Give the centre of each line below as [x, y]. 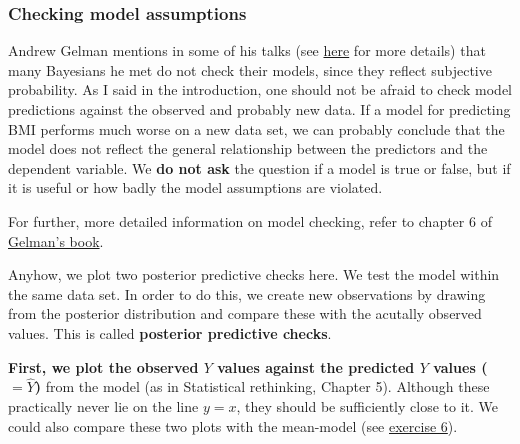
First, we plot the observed [103, 366]
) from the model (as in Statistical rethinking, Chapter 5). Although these [262, 386]
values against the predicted [316, 366]
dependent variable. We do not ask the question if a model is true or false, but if [259, 167]
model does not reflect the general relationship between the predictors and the [248, 148]
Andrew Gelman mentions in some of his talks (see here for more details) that [247, 50]
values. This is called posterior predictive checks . [170, 332]
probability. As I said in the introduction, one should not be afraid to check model [260, 89]
